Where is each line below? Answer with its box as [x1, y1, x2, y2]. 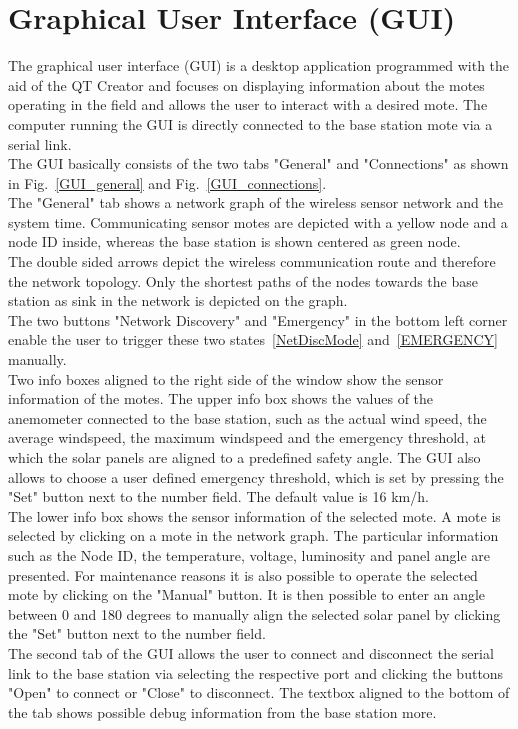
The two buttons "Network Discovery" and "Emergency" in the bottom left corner [8, 309, 508, 330]
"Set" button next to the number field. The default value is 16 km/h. [8, 486, 429, 507]
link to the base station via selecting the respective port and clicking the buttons [8, 662, 504, 683]
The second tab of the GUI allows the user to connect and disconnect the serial [8, 642, 494, 663]
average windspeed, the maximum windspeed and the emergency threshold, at [8, 427, 486, 448]
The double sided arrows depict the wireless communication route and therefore [8, 251, 496, 272]
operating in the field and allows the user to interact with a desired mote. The [8, 94, 488, 115]
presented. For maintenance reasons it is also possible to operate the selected [8, 564, 478, 585]
